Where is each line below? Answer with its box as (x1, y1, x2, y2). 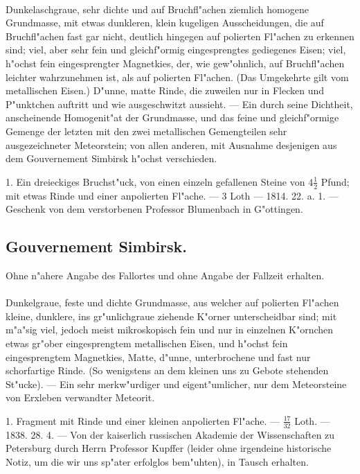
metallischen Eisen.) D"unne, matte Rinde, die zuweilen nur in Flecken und (6, 83, 325, 98)
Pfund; (321, 174, 350, 188)
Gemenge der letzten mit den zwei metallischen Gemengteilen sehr (6, 123, 287, 138)
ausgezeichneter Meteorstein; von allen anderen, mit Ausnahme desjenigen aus (6, 137, 337, 152)
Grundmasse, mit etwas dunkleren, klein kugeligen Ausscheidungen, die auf (6, 15, 324, 30)
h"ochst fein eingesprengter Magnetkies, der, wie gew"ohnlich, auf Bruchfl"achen (6, 55, 345, 70)
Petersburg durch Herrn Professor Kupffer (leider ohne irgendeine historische (6, 441, 332, 455)
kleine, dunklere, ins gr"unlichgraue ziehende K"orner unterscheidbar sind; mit (6, 308, 337, 323)
